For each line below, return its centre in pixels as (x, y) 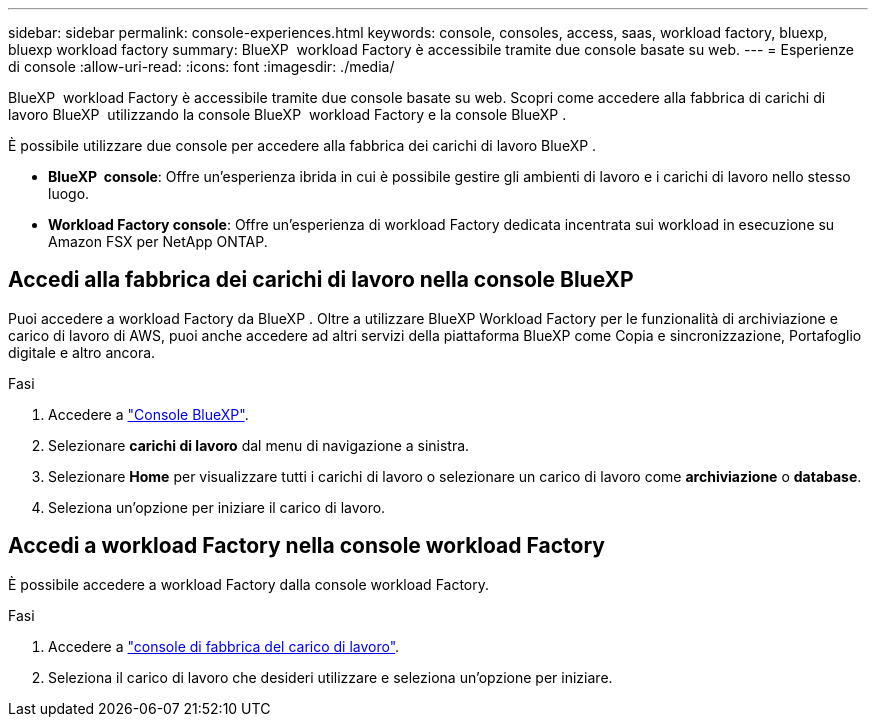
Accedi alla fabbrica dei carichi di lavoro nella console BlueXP (321, 280)
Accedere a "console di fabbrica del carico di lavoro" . (224, 646)
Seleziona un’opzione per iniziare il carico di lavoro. (217, 507)
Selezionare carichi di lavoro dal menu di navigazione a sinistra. (259, 445)
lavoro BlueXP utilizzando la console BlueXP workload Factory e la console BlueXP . (287, 114)
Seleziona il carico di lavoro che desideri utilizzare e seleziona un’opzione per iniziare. (330, 677)
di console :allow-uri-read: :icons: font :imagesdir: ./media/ (201, 66)
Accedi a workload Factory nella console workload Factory (306, 546)
